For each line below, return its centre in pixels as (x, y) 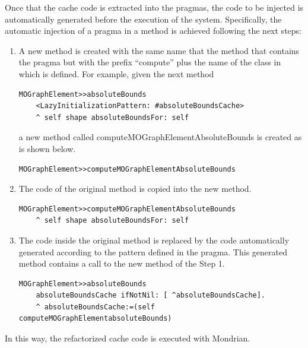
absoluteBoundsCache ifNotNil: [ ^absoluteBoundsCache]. (151, 295)
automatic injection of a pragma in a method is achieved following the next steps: (153, 31)
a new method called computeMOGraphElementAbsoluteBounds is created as (160, 137)
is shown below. (47, 148)
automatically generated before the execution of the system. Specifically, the (143, 19)
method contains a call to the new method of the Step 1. (122, 263)
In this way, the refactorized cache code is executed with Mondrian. (128, 338)
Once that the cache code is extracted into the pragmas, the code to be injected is (154, 7)
